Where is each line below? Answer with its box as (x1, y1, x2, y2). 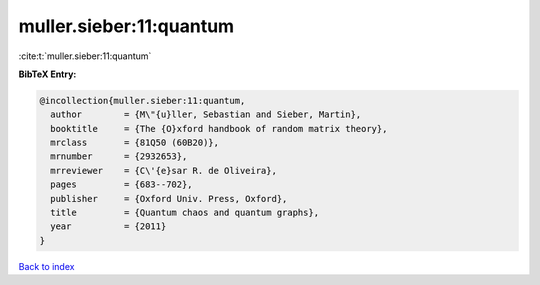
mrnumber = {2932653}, (50, 151, 188, 162)
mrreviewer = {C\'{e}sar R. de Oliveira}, (50, 165, 277, 176)
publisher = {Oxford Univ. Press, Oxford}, (50, 193, 288, 204)
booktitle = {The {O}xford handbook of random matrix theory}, (50, 123, 388, 134)
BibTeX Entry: (18, 68, 77, 80)
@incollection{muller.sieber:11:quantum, (39, 95, 246, 106)
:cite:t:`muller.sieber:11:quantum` (18, 50, 152, 62)
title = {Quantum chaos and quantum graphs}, (50, 207, 320, 219)
